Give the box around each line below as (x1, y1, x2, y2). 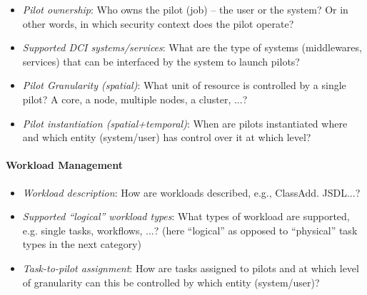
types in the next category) (22, 237, 141, 252)
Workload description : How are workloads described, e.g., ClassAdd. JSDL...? (22, 185, 361, 200)
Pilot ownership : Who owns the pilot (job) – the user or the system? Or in (22, 2, 348, 16)
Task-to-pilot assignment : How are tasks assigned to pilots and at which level (22, 260, 359, 275)
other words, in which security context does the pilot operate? (22, 16, 294, 31)
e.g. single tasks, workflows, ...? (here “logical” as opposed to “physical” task (22, 222, 358, 237)
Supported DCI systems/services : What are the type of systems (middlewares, (22, 40, 362, 55)
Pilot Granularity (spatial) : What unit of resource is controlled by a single (22, 78, 346, 93)
